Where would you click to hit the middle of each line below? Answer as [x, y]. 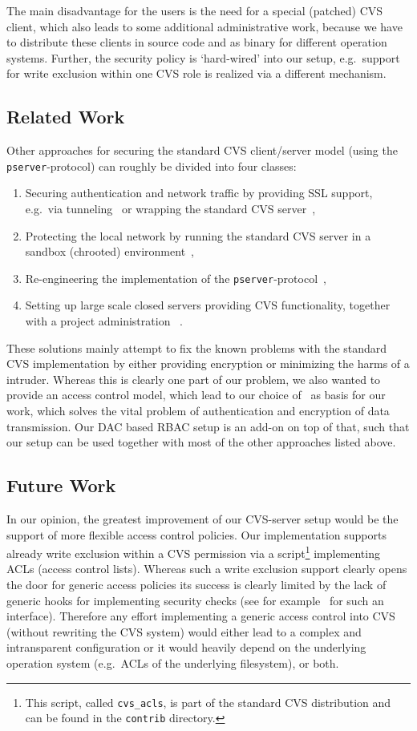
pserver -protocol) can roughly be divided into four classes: [152, 166]
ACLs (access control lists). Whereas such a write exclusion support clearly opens [207, 569]
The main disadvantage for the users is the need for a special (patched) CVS [195, 10]
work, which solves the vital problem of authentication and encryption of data [198, 411]
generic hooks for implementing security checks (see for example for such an [195, 600]
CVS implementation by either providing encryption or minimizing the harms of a [208, 363]
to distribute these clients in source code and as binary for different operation [197, 42]
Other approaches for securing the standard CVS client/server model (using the [202, 150]
